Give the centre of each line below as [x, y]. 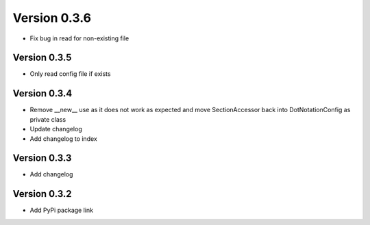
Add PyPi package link [62, 210]
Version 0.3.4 [42, 93]
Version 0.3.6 [52, 18]
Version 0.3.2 [42, 194]
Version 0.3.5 [42, 58]
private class [48, 119]
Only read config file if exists [70, 74]
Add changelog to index [63, 138]
